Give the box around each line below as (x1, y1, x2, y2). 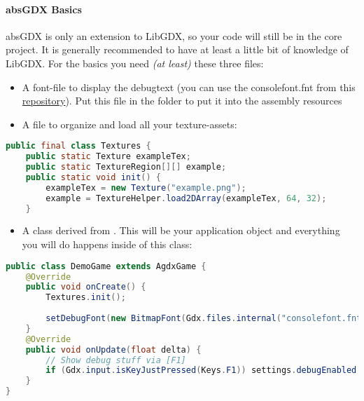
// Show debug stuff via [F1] (45, 355, 186, 365)
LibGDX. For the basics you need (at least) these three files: (6, 55, 264, 70)
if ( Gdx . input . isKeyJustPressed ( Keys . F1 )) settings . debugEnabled (45, 365, 357, 376)
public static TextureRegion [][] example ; (25, 162, 227, 172)
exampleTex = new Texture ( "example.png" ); (45, 182, 246, 193)
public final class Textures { (6, 141, 151, 151)
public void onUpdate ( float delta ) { (25, 344, 202, 355)
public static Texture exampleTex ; (25, 151, 191, 162)
